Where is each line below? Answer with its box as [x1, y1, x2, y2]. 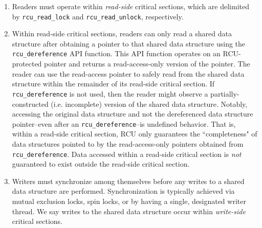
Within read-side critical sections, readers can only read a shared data [12, 28, 232, 39]
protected [12, 58, 42, 69]
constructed [12, 98, 49, 109]
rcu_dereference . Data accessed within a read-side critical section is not [12, 148, 242, 159]
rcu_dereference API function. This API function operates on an [12, 48, 221, 59]
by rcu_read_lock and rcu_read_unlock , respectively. [12, 11, 184, 21]
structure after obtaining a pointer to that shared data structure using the [12, 38, 246, 49]
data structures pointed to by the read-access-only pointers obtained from [12, 138, 244, 149]
